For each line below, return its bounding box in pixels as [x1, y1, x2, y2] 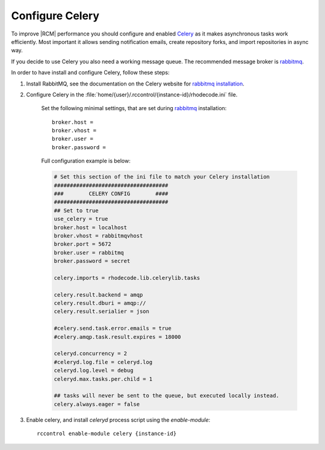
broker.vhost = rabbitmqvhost [54, 232, 143, 239]
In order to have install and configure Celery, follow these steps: [11, 69, 170, 76]
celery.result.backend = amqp [54, 291, 143, 298]
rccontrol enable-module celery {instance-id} [37, 430, 177, 437]
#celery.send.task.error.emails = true [54, 325, 172, 332]
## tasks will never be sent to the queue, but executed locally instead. [54, 392, 280, 399]
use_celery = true [54, 215, 108, 223]
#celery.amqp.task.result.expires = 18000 [54, 333, 181, 340]
